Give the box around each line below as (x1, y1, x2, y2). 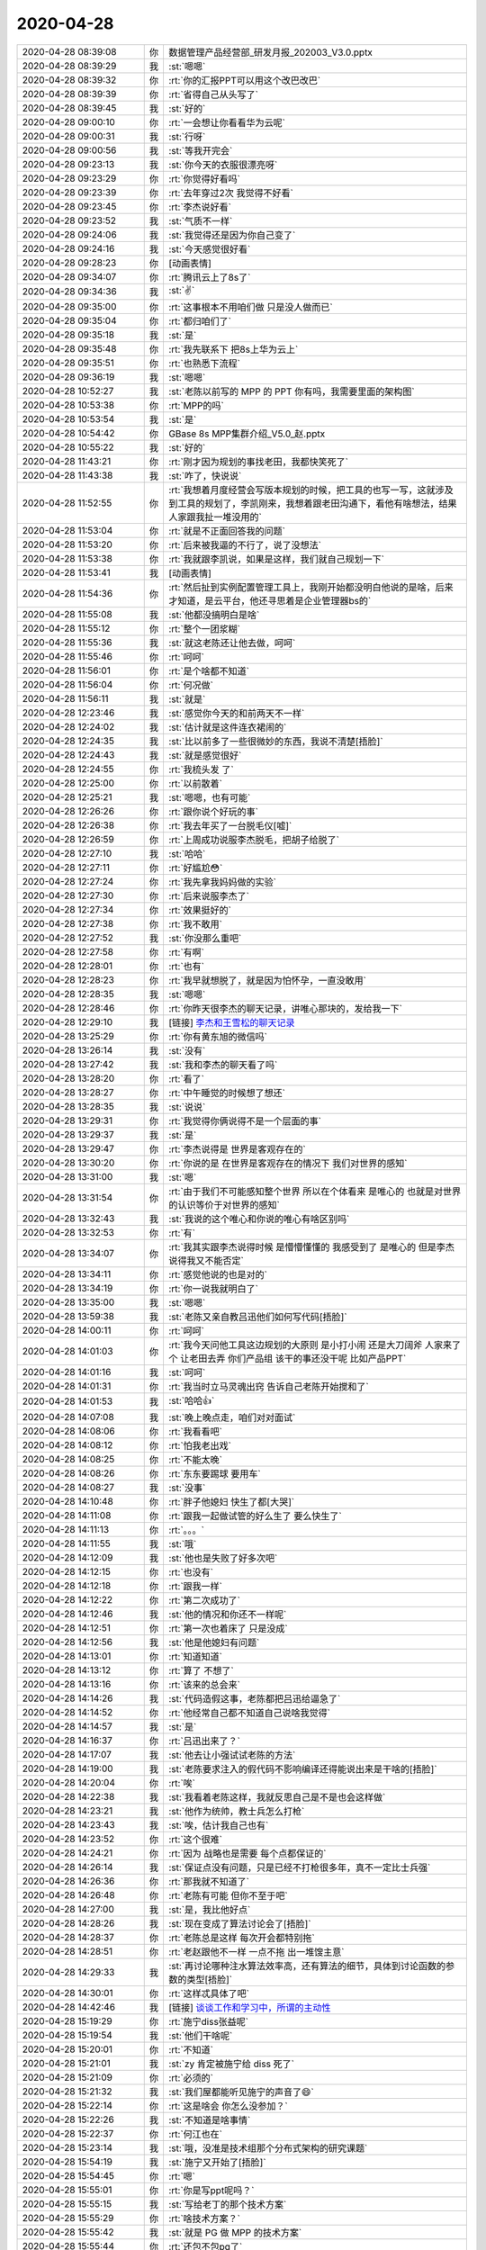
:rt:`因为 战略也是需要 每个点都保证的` (167, 1847, 327, 1859)
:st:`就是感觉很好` (167, 749, 242, 761)
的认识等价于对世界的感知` (167, 1198, 281, 1210)
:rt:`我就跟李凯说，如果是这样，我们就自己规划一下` (167, 553, 384, 565)
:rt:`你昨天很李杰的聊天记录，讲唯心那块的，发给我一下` (167, 1002, 402, 1014)
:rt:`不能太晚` (167, 1453, 222, 1466)
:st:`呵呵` (167, 1366, 206, 1379)
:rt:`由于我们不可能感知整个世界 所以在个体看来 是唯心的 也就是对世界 (167, 1184, 462, 1197)
